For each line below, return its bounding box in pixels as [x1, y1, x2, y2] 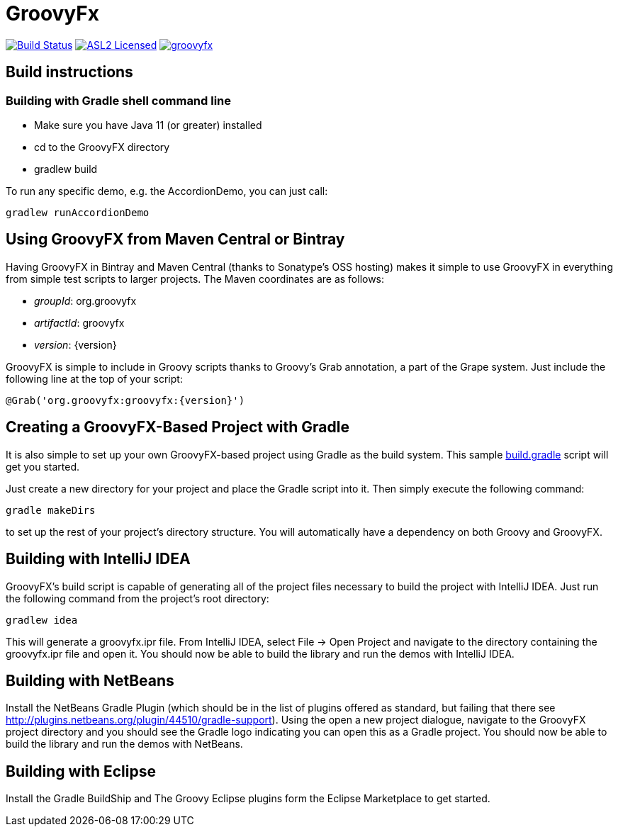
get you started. [6, 460, 80, 473]
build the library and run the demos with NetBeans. [6, 738, 243, 751]
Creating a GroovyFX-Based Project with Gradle [6, 418, 349, 437]
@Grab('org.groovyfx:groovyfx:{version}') [6, 394, 245, 406]
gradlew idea [6, 614, 78, 626]
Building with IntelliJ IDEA [6, 550, 191, 568]
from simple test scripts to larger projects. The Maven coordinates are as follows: [6, 272, 385, 285]
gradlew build [34, 162, 98, 175]
